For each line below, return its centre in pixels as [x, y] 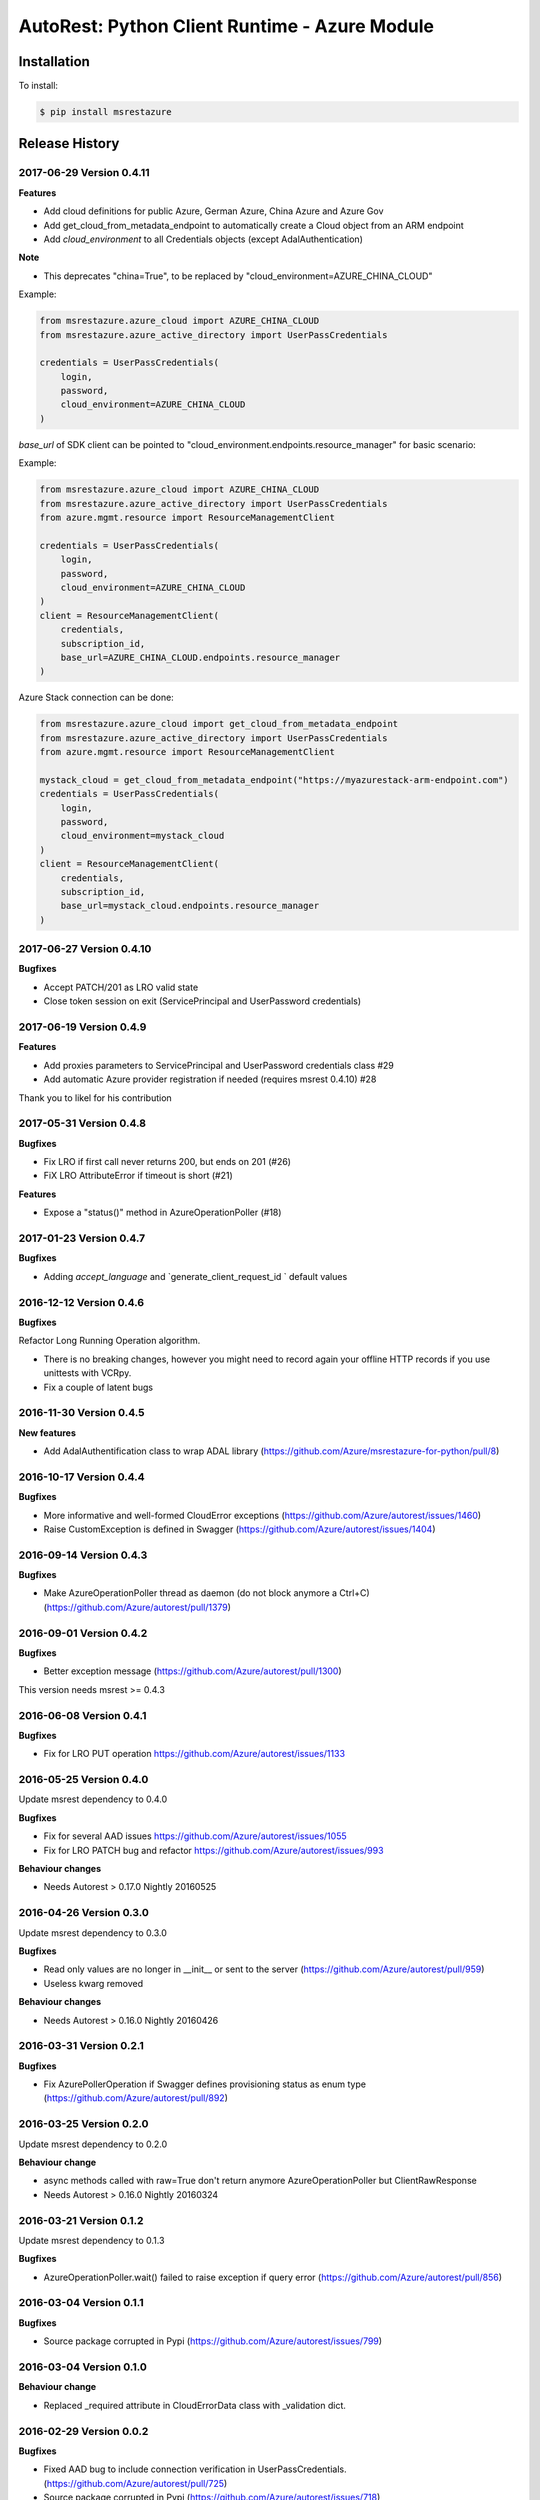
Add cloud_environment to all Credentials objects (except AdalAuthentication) [203, 239]
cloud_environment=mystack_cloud [142, 836]
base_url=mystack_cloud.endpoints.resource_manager [190, 906]
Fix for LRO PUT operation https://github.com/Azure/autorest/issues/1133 [194, 1754]
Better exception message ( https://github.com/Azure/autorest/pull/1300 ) [192, 1671]
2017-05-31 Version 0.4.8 [82, 1123]
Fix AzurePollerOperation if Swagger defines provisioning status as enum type [205, 2084]
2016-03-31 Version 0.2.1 [81, 2046]
